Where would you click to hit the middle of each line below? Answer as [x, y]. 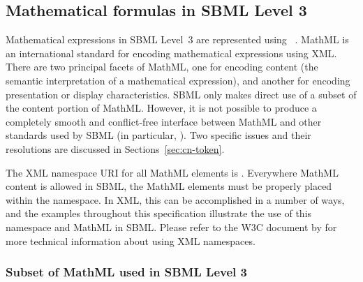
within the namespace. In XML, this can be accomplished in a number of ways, [175, 199]
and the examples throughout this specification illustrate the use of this [159, 213]
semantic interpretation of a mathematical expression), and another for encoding [178, 80]
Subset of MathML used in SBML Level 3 [126, 272]
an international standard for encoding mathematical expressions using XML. [171, 53]
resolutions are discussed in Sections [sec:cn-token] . [115, 148]
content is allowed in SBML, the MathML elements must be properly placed [169, 186]
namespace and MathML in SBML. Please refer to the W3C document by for [171, 227]
